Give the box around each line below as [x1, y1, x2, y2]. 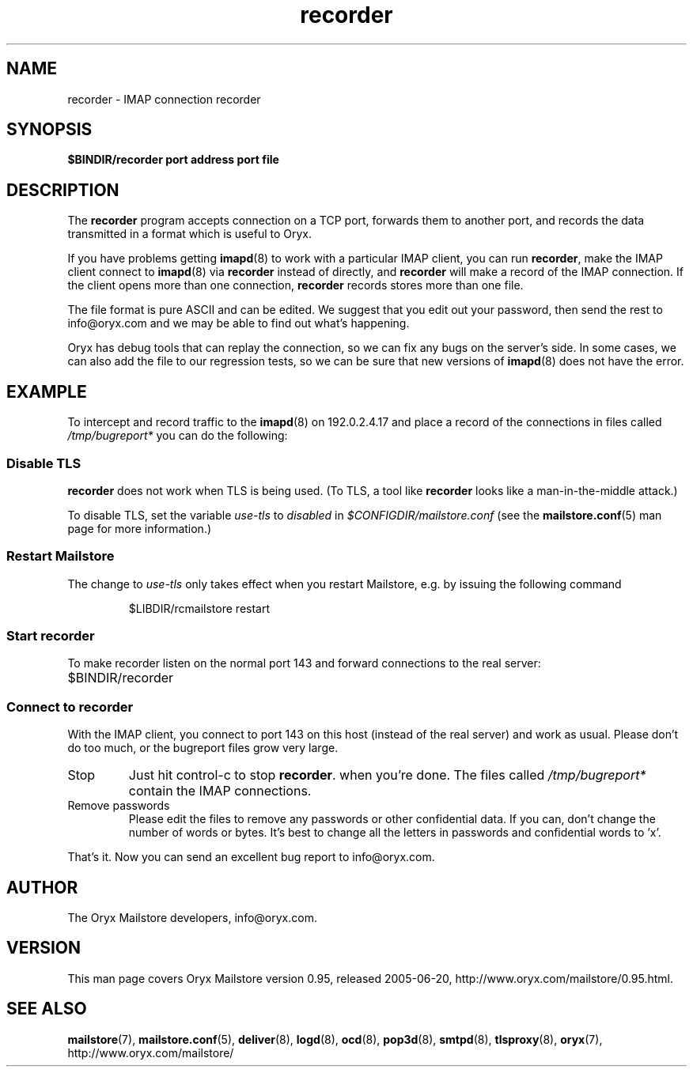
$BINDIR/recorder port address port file [67, 153, 279, 167]
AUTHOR [6, 877, 78, 897]
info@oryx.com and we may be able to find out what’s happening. [67, 316, 410, 331]
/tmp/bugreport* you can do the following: [67, 429, 288, 443]
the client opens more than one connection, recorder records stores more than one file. [67, 278, 524, 293]
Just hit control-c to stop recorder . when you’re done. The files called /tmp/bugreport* [128, 767, 646, 784]
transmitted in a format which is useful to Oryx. [67, 227, 312, 241]
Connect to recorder [6, 698, 134, 715]
